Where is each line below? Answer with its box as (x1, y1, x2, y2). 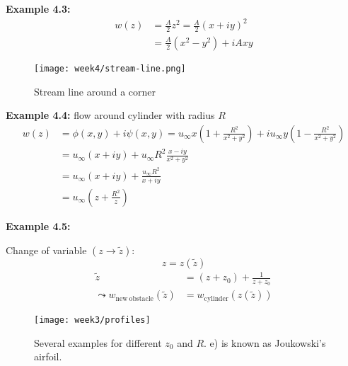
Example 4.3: (6, 1, 71, 16)
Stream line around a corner (34, 84, 156, 98)
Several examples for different (34, 335, 162, 350)
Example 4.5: (6, 219, 71, 233)
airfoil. (34, 349, 62, 364)
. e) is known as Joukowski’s (204, 335, 326, 350)
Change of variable (6, 242, 87, 257)
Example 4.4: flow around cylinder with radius (6, 108, 215, 122)
